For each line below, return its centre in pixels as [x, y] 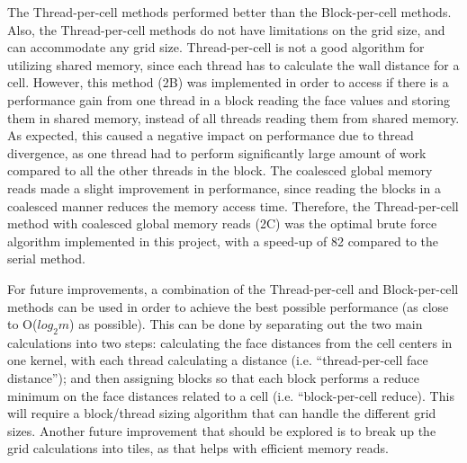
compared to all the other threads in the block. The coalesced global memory [220, 170]
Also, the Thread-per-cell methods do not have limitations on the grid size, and [226, 29]
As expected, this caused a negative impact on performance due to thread [211, 135]
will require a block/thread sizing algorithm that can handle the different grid [222, 413]
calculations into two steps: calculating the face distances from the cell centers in [230, 342]
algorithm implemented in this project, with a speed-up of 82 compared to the [223, 240]
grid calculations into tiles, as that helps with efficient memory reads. [198, 448]
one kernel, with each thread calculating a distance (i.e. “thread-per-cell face [218, 360]
